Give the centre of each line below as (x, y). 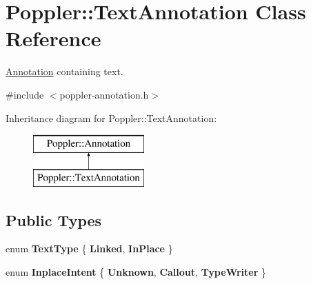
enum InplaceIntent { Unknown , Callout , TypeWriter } (136, 272)
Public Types (54, 220)
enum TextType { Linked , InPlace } (89, 248)
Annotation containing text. (64, 71)
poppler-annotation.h (104, 94)
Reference (53, 38)
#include (25, 94)
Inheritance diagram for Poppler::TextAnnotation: (111, 118)
